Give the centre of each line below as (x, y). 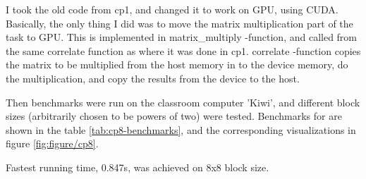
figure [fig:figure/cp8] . (52, 143)
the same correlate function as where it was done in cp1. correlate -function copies (183, 50)
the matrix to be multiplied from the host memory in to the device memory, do (177, 64)
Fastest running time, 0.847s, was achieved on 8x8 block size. (138, 167)
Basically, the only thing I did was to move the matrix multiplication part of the (179, 23)
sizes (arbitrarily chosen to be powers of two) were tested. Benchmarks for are (174, 116)
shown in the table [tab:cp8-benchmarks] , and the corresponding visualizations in (181, 129)
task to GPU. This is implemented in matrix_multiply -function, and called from (182, 37)
